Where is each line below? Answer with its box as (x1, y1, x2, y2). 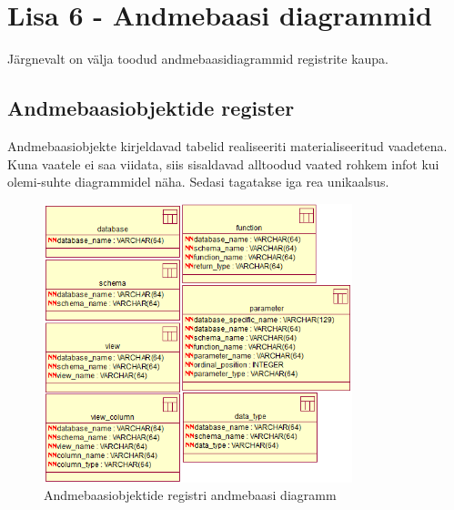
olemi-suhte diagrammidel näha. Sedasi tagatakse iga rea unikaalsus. (7, 172, 389, 191)
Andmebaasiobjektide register (7, 94, 295, 122)
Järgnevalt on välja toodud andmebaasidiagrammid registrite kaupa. (7, 49, 389, 68)
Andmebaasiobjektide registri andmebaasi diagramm (44, 485, 337, 505)
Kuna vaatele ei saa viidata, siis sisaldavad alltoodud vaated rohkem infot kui (7, 154, 439, 173)
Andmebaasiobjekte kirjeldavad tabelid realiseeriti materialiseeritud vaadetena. (7, 136, 448, 155)
